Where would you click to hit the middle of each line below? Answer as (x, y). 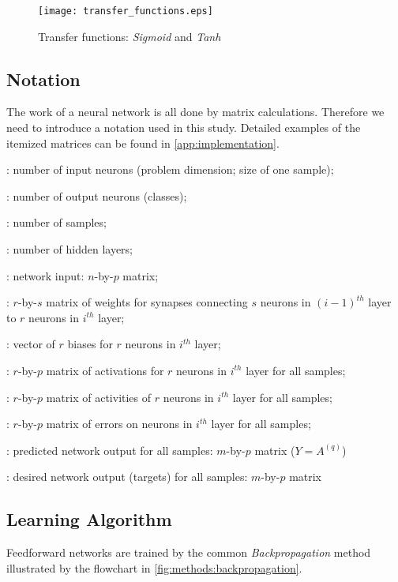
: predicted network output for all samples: (110, 450)
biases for (90, 344)
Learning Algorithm (89, 519)
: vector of (31, 344)
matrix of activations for (105, 370)
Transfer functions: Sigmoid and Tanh (130, 36)
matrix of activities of (99, 397)
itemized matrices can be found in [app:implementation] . (143, 143)
